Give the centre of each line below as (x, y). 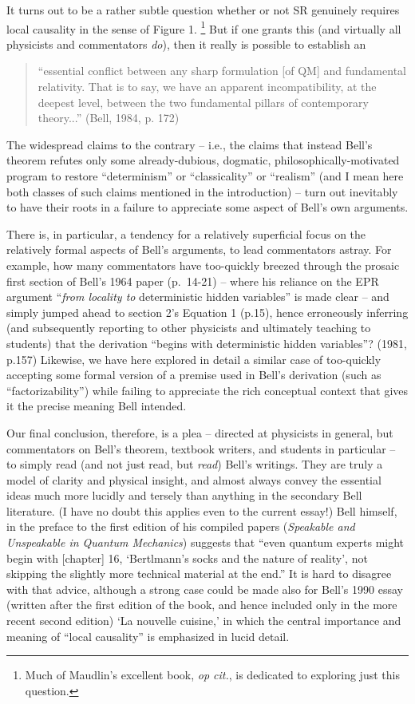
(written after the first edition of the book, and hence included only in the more (202, 605)
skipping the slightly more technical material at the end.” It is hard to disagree (199, 573)
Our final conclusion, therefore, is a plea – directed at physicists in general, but (200, 432)
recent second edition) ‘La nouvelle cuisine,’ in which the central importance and (204, 621)
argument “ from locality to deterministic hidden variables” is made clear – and (198, 297)
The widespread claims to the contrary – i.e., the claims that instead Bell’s (190, 144)
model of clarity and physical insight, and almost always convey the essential (194, 479)
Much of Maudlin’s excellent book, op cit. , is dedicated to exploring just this (212, 675)
